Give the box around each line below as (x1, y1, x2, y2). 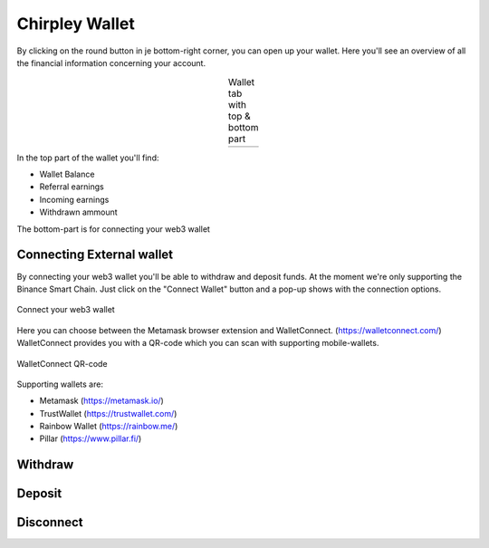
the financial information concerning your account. (16, 57, 206, 68)
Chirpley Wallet (16, 14, 136, 34)
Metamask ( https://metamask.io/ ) (39, 395, 165, 407)
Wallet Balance (39, 168, 95, 180)
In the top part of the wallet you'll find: (16, 152, 159, 163)
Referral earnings (39, 181, 104, 192)
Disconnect (16, 514, 83, 530)
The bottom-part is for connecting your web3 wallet (16, 223, 210, 235)
